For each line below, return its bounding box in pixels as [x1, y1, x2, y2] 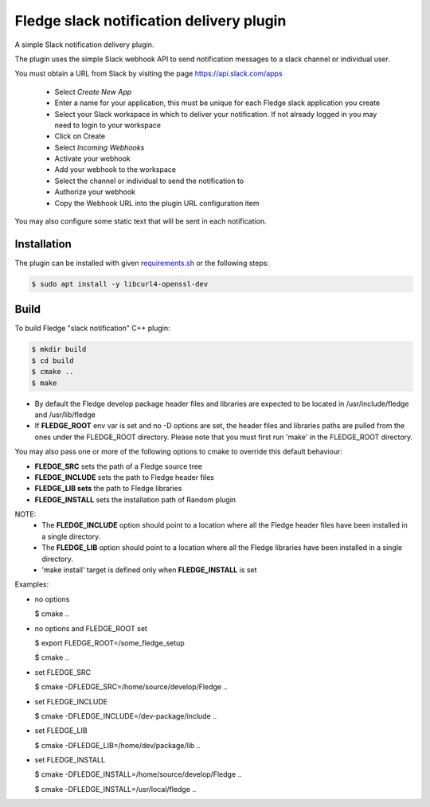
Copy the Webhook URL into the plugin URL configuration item [54, 198, 260, 208]
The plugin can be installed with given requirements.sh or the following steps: [14, 258, 270, 267]
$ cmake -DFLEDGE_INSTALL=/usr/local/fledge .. [34, 784, 197, 793]
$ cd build [31, 356, 74, 365]
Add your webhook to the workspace [54, 165, 177, 174]
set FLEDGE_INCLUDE [34, 696, 107, 706]
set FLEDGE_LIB [34, 726, 88, 735]
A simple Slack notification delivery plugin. [14, 40, 154, 49]
